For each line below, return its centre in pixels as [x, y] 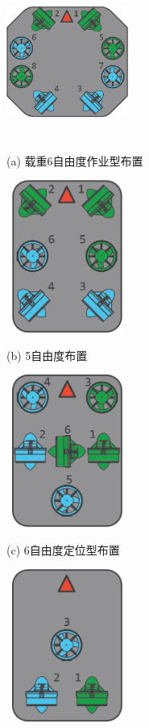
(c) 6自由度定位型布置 [63, 549]
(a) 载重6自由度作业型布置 [75, 160]
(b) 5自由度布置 [47, 355]
